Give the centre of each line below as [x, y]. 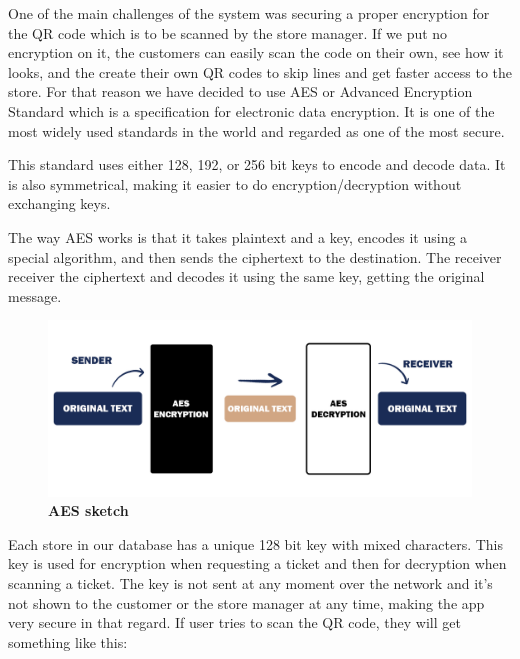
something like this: [68, 641]
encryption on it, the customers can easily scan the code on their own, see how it [256, 52]
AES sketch [88, 510]
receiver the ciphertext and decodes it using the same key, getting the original [246, 276]
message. [35, 295]
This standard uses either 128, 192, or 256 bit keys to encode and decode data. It [257, 164]
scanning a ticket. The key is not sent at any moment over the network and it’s [250, 583]
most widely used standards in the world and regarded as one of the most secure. [256, 130]
